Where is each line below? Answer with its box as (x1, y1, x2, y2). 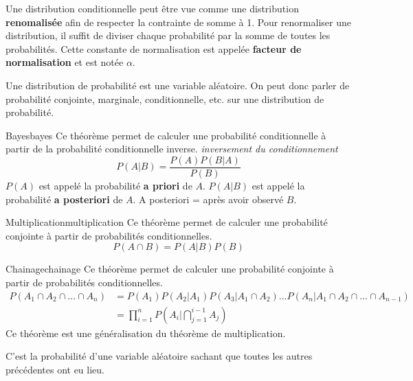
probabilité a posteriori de (5, 192, 123, 206)
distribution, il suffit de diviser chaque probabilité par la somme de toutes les (5, 28, 331, 43)
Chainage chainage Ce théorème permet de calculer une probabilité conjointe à (5, 262, 334, 276)
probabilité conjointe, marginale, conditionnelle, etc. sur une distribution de (5, 91, 324, 106)
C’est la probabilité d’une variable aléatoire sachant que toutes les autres (5, 349, 313, 363)
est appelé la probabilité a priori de (38, 178, 192, 192)
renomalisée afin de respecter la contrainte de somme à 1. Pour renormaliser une (5, 14, 351, 29)
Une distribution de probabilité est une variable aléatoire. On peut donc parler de (5, 78, 350, 92)
